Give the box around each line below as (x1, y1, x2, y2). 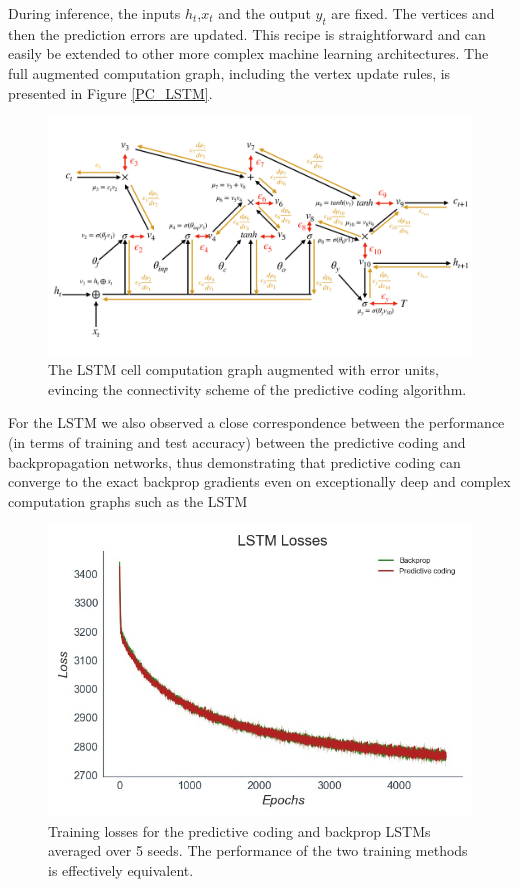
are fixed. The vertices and (331, 3, 495, 23)
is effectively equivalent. (48, 859, 194, 880)
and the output (218, 3, 311, 23)
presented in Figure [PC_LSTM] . (8, 82, 213, 103)
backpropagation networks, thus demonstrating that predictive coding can (8, 451, 461, 472)
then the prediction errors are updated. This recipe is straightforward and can (8, 23, 486, 44)
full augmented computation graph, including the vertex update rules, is (8, 62, 451, 83)
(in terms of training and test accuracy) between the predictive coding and (8, 432, 466, 453)
